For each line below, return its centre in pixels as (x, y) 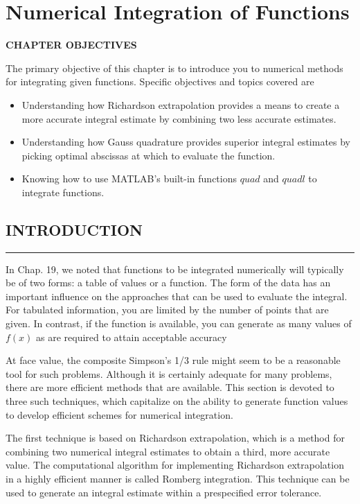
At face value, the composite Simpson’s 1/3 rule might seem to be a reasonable (173, 360)
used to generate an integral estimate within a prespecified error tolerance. (164, 492)
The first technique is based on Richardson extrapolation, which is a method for (175, 438)
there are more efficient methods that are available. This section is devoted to (170, 387)
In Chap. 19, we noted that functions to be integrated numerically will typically (175, 269)
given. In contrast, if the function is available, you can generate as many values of (179, 323)
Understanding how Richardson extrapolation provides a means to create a (181, 104)
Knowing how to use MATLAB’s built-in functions (129, 179)
